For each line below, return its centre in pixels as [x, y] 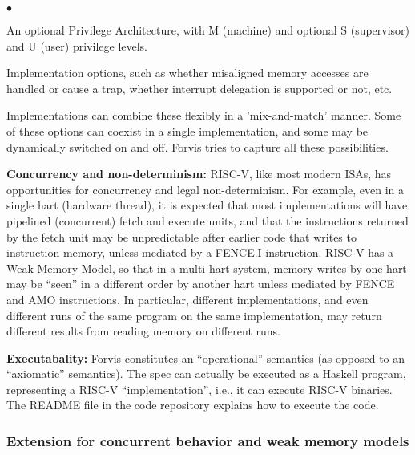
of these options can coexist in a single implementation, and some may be [187, 130]
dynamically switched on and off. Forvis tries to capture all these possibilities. [197, 146]
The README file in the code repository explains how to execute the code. [193, 405]
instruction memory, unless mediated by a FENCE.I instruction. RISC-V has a [200, 252]
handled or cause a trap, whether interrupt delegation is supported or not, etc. [199, 88]
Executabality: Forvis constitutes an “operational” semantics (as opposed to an [206, 357]
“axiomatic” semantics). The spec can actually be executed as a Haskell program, [206, 374]
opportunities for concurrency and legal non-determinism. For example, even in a [205, 189]
